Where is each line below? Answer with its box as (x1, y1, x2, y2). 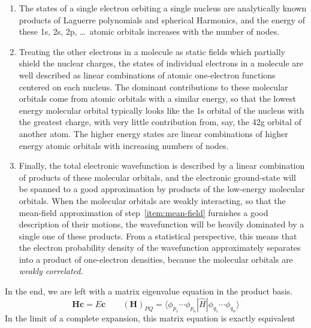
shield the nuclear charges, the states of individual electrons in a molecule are (19, 57, 303, 69)
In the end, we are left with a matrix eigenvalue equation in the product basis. (5, 285, 293, 297)
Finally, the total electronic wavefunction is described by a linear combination (19, 159, 305, 172)
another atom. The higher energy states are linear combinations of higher (19, 127, 288, 139)
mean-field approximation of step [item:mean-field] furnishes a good (19, 206, 268, 218)
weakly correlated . (19, 265, 83, 277)
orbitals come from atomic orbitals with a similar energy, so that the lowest (19, 92, 296, 105)
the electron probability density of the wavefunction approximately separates (19, 241, 301, 254)
